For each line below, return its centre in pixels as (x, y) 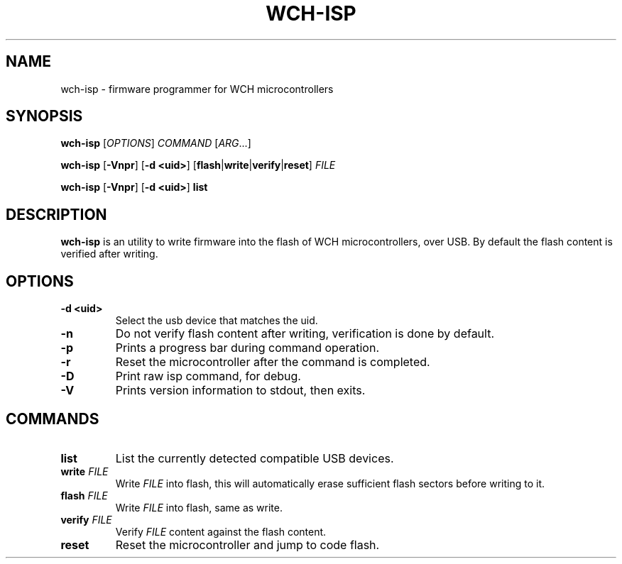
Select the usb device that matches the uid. (217, 321)
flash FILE (84, 495)
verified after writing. (109, 254)
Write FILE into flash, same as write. (199, 507)
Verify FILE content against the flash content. (221, 531)
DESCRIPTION (56, 214)
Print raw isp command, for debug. (208, 376)
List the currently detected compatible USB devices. (255, 458)
